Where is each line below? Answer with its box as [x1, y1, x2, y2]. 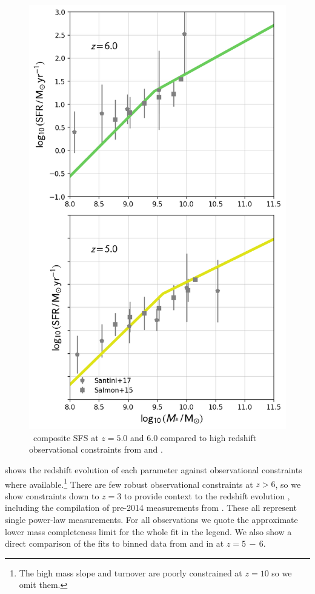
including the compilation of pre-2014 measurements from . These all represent [5, 501, 297, 514]
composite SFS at [33, 431, 99, 444]
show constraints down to [5, 489, 99, 502]
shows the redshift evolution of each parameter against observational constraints [5, 463, 302, 476]
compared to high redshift [160, 431, 257, 444]
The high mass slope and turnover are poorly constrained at [19, 566, 242, 579]
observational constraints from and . [29, 443, 163, 456]
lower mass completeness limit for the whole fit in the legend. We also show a [5, 525, 292, 538]
